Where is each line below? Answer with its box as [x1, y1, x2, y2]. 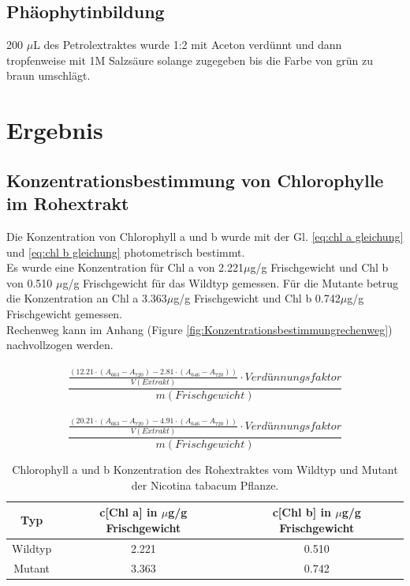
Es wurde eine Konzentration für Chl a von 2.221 [6, 259, 244, 276]
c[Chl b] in [272, 504, 331, 520]
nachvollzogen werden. [6, 336, 114, 353]
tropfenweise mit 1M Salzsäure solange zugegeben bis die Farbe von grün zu [6, 51, 373, 68]
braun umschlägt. [6, 67, 91, 84]
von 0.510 [6, 274, 53, 291]
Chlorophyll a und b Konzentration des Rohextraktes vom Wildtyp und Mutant [12, 461, 398, 478]
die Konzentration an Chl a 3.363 [6, 290, 167, 306]
